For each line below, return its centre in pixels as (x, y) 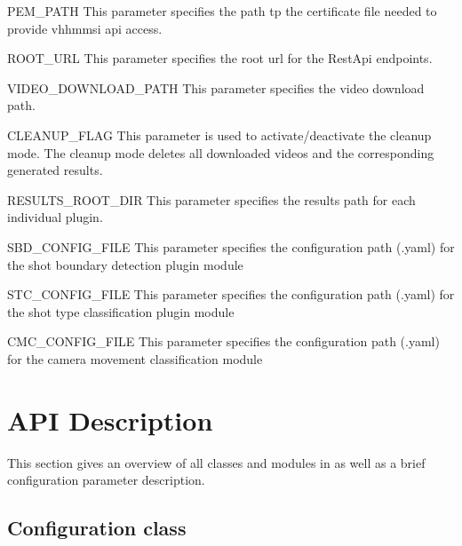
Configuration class (97, 528)
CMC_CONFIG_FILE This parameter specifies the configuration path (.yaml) (223, 341)
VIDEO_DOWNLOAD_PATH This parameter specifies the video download (216, 87)
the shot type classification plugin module (121, 311)
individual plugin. (55, 217)
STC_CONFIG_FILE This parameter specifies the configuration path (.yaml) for (231, 294)
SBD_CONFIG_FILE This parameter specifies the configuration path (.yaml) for (231, 246)
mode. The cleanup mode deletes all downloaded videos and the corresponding (221, 152)
